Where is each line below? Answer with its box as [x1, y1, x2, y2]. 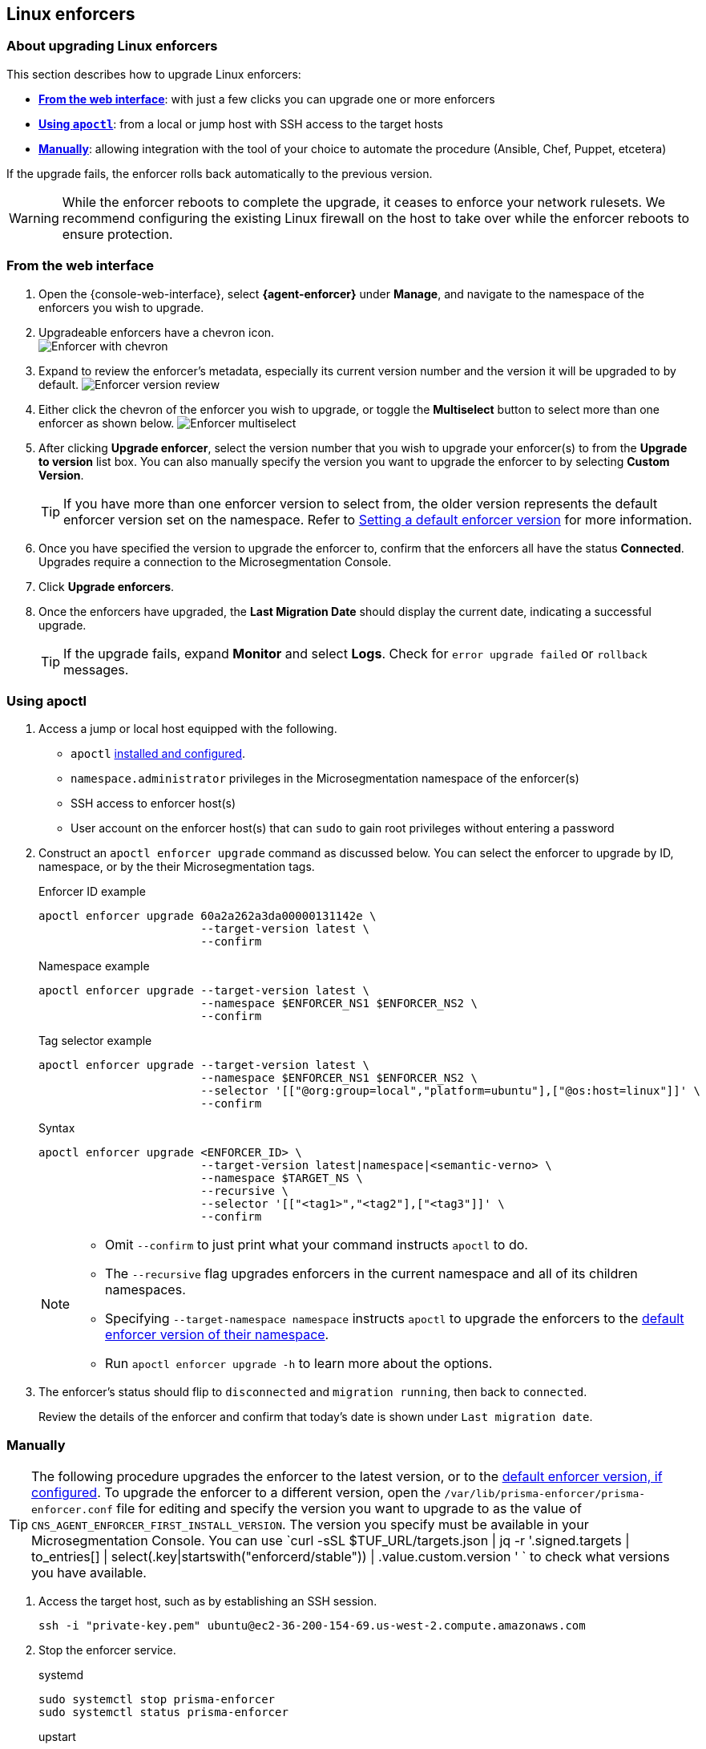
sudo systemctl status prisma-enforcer [38, 1706, 288, 1719]
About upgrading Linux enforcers [6, 38, 218, 55]
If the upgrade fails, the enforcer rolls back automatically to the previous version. [6, 166, 433, 180]
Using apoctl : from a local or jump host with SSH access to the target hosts [38, 116, 443, 131]
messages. [63, 661, 129, 678]
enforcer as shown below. [38, 415, 175, 430]
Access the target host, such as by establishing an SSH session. [38, 1594, 377, 1609]
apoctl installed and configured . [71, 747, 246, 761]
